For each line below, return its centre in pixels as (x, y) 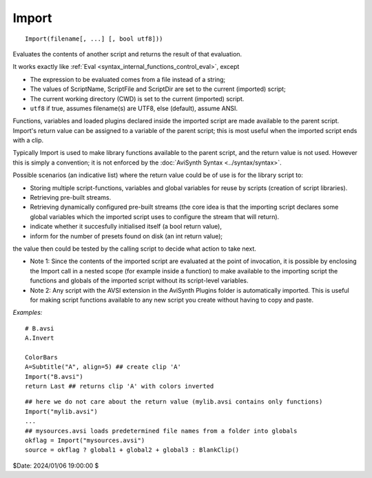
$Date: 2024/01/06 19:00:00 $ (56, 466)
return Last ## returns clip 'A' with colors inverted (120, 386)
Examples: (28, 313)
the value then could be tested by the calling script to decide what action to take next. (134, 249)
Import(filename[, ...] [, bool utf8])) (94, 39)
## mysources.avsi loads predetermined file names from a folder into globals (161, 431)
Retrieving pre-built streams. (71, 198)
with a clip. (28, 141)
